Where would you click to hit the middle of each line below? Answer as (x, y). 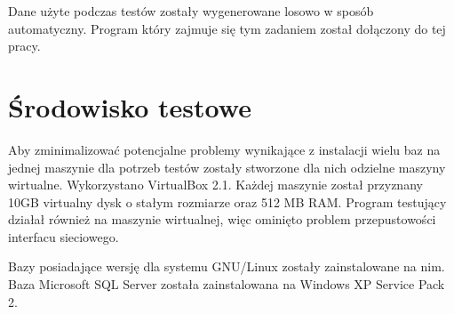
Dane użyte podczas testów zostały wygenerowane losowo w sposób (191, 11)
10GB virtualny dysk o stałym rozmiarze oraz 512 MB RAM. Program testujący (227, 201)
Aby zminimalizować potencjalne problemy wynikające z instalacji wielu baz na (224, 149)
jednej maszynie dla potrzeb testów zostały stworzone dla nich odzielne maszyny (227, 167)
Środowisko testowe (130, 106)
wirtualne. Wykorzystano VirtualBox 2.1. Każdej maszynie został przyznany (215, 185)
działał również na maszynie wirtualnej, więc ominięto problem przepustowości (222, 219)
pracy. (24, 46)
